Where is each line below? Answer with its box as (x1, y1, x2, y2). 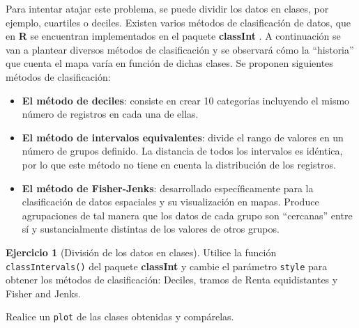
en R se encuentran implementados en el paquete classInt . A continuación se (6, 29, 341, 43)
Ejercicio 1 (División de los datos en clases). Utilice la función (6, 244, 277, 259)
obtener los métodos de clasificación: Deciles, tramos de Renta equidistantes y (6, 272, 338, 287)
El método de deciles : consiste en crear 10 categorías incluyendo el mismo (22, 93, 350, 107)
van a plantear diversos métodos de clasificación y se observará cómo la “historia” (6, 42, 354, 56)
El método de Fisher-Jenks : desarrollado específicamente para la (22, 180, 314, 195)
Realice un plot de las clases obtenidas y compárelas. (6, 309, 234, 324)
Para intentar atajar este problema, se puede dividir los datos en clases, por (6, 1, 329, 15)
